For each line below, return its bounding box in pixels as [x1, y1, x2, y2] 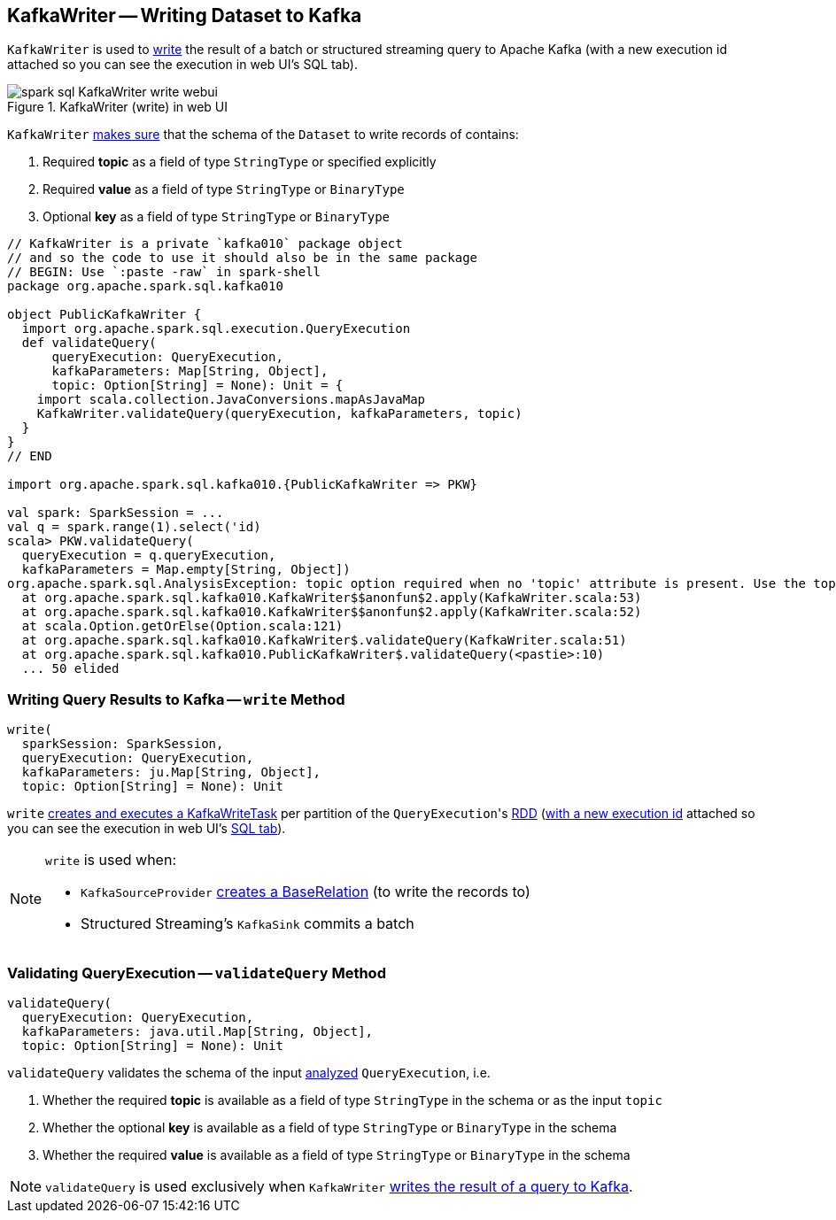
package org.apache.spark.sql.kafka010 [7, 279, 283, 294]
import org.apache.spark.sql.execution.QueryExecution [21, 321, 411, 336]
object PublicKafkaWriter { [7, 307, 202, 322]
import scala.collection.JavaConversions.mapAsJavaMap [36, 392, 426, 407]
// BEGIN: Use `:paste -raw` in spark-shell [7, 265, 321, 280]
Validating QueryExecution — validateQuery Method [7, 963, 386, 982]
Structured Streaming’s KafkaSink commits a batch [81, 915, 414, 933]
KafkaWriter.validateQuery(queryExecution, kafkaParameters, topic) [36, 406, 522, 421]
